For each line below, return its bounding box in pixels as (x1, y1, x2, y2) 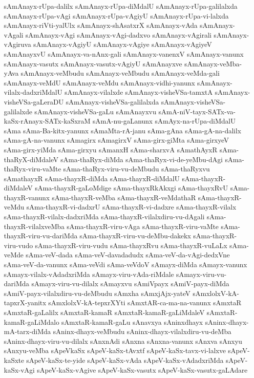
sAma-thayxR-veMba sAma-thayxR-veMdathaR (52, 192, 196, 202)
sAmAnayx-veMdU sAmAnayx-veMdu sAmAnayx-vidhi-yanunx (4, 77, 195, 87)
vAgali (4, 29, 23, 40)
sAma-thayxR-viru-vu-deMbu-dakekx (80, 231, 191, 241)
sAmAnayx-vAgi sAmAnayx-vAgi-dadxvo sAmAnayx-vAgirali (25, 29, 212, 40)
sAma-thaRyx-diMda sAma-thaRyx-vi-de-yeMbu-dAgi (61, 154, 223, 164)
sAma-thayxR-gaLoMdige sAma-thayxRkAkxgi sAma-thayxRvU (35, 183, 228, 193)
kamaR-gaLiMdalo (4, 316, 60, 327)
